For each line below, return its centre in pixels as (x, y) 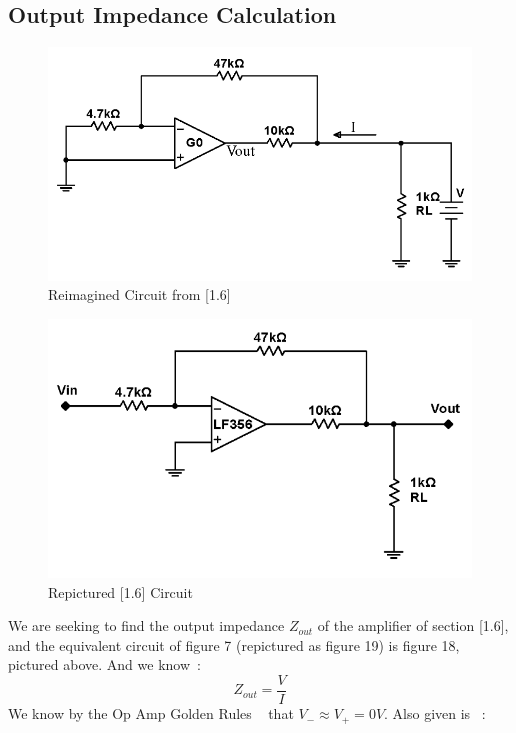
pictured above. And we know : (104, 664)
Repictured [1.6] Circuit (120, 591)
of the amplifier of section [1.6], (413, 625)
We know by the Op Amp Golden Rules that (151, 713)
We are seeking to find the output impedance (146, 625)
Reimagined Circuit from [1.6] (139, 294)
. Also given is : (435, 713)
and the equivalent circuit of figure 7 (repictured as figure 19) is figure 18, (234, 644)
